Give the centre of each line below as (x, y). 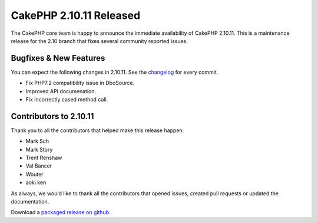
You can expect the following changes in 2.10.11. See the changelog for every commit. (115, 72)
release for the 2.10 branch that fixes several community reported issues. (100, 41)
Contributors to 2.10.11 (52, 116)
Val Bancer (39, 166)
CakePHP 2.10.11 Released (76, 15)
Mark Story (39, 149)
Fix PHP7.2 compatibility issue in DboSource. (80, 83)
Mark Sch (37, 141)
